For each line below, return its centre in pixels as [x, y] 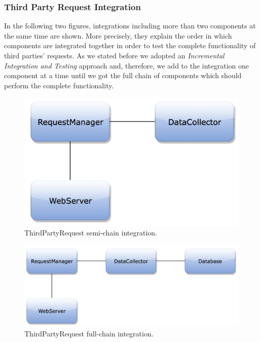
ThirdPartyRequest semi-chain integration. [91, 233]
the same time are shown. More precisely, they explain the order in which [118, 35]
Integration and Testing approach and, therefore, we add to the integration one [127, 65]
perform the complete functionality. [59, 85]
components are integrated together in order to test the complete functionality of [130, 45]
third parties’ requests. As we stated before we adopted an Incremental [114, 55]
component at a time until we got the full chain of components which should [123, 75]
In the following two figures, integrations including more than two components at [130, 26]
